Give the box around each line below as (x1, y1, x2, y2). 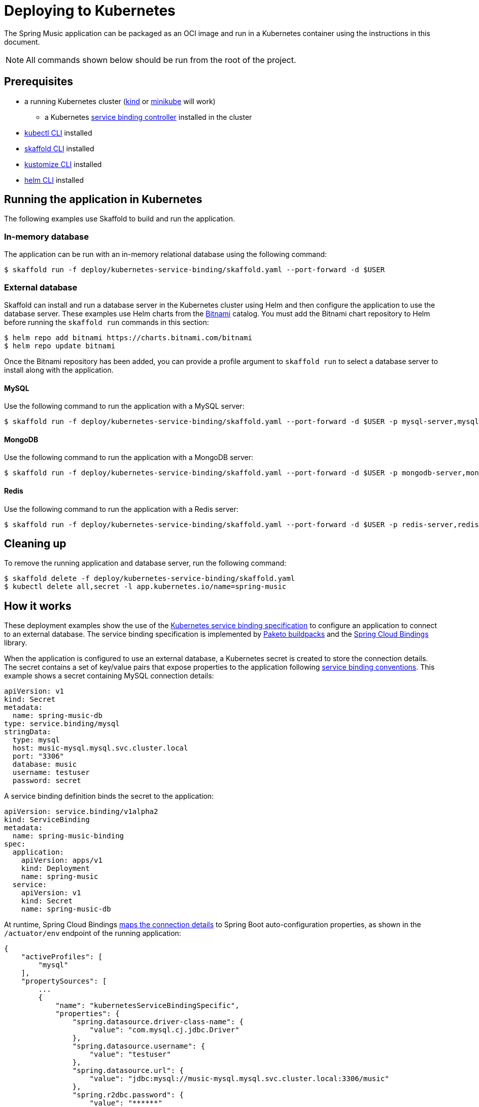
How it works (4, 599, 72, 612)
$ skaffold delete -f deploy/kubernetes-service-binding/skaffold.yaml (4, 574, 295, 583)
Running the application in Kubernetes (4, 193, 202, 206)
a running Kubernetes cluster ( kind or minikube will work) (24, 96, 216, 106)
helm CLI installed (24, 175, 84, 184)
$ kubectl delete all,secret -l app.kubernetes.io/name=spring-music (4, 582, 287, 591)
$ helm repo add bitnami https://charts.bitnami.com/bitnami (4, 333, 252, 342)
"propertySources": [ (21, 977, 107, 986)
